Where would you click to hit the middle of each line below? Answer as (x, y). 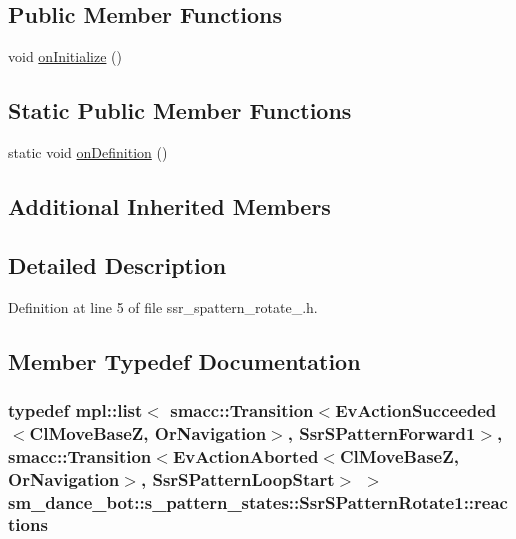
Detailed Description (117, 264)
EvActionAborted (245, 455)
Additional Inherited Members (169, 205)
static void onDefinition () (88, 152)
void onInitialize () (65, 56)
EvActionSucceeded (416, 409)
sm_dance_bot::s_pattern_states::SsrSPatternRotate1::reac (258, 501)
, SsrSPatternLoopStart (237, 478)
